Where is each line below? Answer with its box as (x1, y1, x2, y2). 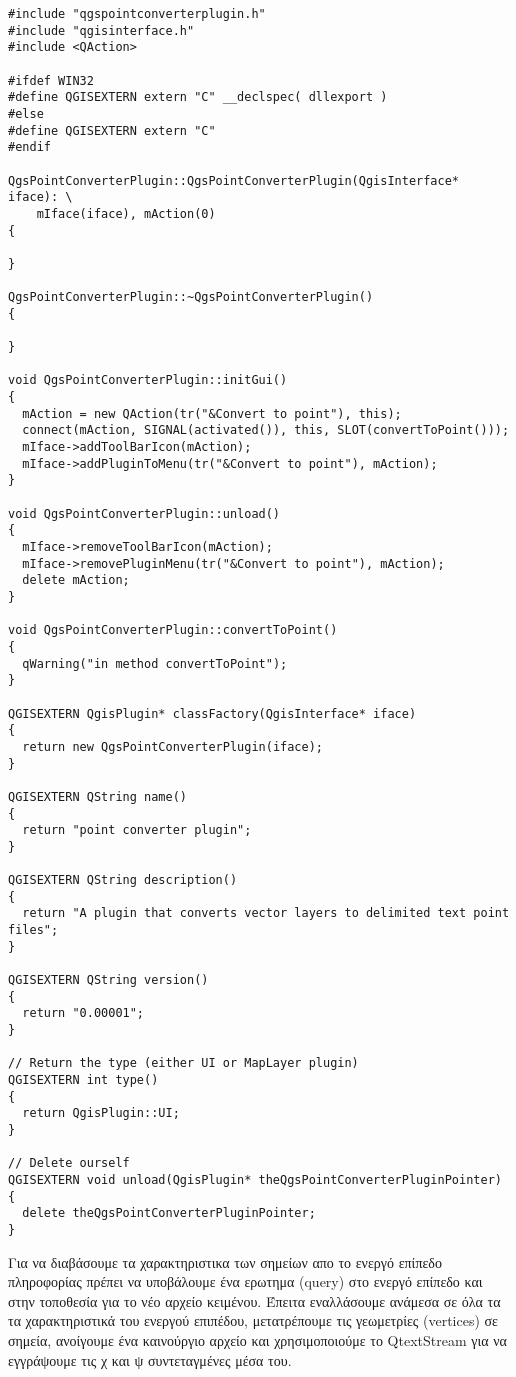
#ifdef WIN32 (8, 73, 94, 88)
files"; (8, 923, 59, 938)
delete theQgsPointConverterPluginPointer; (22, 1206, 316, 1221)
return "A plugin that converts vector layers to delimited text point (22, 906, 510, 921)
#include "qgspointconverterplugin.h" (8, 7, 266, 21)
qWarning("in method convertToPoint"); (22, 656, 288, 671)
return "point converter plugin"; (22, 823, 252, 838)
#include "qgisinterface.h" (8, 23, 195, 38)
